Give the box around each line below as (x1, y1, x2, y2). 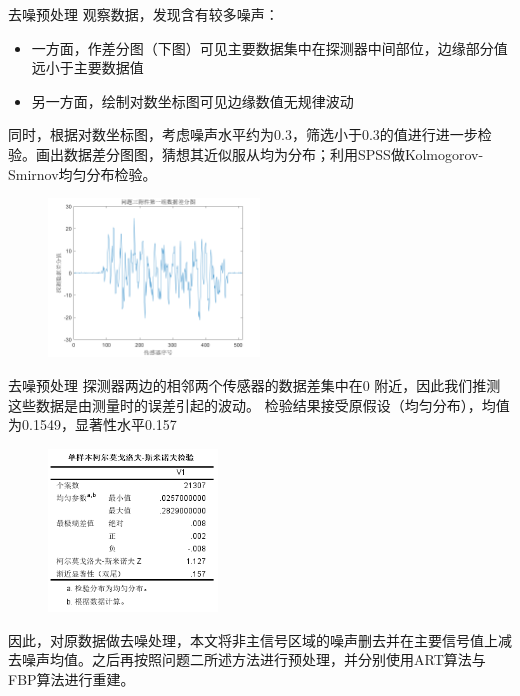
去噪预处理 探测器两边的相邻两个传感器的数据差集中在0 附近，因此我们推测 (8, 374, 501, 395)
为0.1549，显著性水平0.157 (8, 414, 177, 435)
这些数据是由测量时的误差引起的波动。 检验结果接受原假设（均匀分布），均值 (8, 394, 510, 415)
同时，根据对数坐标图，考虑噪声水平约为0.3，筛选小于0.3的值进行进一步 (8, 124, 478, 145)
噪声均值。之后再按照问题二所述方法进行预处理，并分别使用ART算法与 (21, 649, 486, 670)
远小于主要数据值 (31, 57, 144, 78)
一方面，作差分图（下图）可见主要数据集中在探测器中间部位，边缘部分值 (31, 37, 508, 58)
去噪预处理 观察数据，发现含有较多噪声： (8, 4, 279, 24)
